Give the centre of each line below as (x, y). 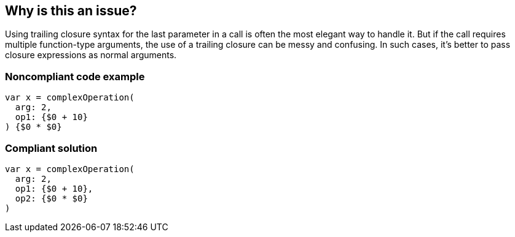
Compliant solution (51, 148)
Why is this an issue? (71, 11)
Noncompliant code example (75, 76)
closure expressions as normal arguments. (91, 55)
